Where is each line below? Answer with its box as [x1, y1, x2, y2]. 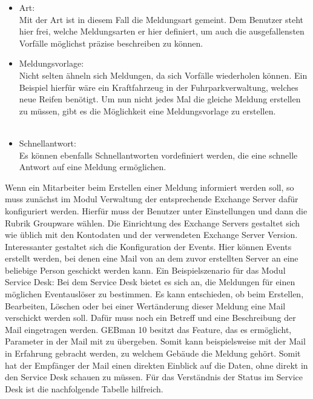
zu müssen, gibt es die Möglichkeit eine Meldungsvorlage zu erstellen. [19, 104, 276, 117]
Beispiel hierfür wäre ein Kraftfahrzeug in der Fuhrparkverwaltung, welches [19, 81, 298, 93]
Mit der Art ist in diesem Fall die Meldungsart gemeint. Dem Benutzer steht [19, 13, 304, 25]
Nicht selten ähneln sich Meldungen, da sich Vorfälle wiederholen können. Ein [19, 68, 308, 81]
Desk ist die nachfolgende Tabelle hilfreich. [5, 382, 163, 395]
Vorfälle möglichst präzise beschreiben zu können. [19, 36, 203, 49]
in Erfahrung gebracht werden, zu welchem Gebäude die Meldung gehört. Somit [5, 347, 301, 360]
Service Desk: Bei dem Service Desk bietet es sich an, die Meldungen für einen [5, 275, 295, 288]
